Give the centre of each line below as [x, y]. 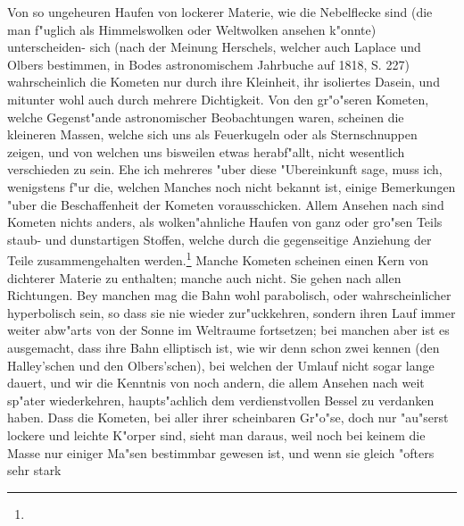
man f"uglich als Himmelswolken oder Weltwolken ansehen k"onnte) [192, 29]
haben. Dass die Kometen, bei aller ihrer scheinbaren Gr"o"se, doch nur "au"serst [228, 417]
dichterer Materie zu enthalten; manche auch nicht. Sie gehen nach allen [204, 277]
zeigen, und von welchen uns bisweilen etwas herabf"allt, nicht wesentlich [206, 151]
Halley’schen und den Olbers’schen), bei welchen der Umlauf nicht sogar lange [221, 365]
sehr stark [34, 470]
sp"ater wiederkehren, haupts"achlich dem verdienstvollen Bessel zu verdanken [221, 400]
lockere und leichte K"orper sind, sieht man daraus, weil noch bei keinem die [216, 434]
